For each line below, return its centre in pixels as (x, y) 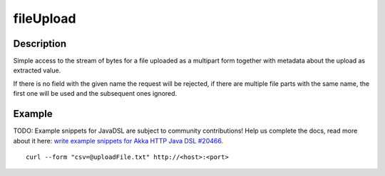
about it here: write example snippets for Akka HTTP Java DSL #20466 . (118, 141)
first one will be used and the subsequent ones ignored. (95, 94)
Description (40, 44)
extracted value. (37, 70)
